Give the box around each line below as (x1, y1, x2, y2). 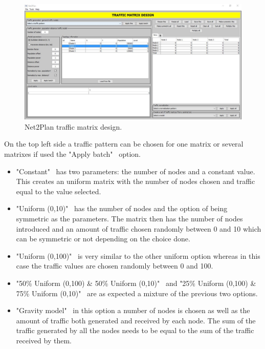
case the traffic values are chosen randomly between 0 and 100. (16, 260, 213, 271)
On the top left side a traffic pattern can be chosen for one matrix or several (4, 138, 244, 149)
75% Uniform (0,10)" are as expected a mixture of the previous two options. (16, 288, 258, 298)
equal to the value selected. (16, 186, 101, 196)
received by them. (16, 335, 72, 345)
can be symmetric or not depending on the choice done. (16, 233, 190, 244)
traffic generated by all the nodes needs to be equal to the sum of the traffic (16, 325, 254, 336)
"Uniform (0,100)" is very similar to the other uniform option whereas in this (16, 250, 260, 261)
